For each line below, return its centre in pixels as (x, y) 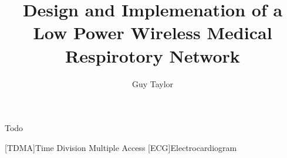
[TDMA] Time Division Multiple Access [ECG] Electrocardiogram (121, 147)
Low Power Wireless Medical (153, 32)
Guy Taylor (153, 83)
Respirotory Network (153, 55)
